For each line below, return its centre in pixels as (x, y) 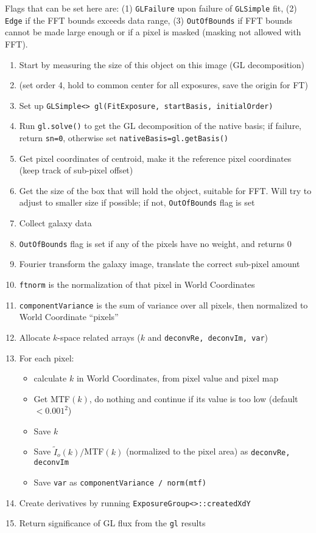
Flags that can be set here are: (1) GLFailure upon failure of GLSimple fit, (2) (151, 8)
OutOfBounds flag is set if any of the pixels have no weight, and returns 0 (155, 243)
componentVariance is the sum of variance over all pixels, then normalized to (163, 305)
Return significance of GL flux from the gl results (112, 523)
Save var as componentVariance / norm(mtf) (120, 482)
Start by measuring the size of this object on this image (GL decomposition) (162, 64)
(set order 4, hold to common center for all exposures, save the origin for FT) (163, 85)
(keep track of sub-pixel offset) (76, 170)
